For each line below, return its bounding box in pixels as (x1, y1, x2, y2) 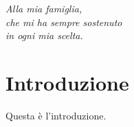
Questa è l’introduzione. (5, 108, 107, 122)
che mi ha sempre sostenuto (5, 14, 122, 29)
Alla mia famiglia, (5, 1, 82, 15)
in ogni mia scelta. (5, 28, 83, 43)
